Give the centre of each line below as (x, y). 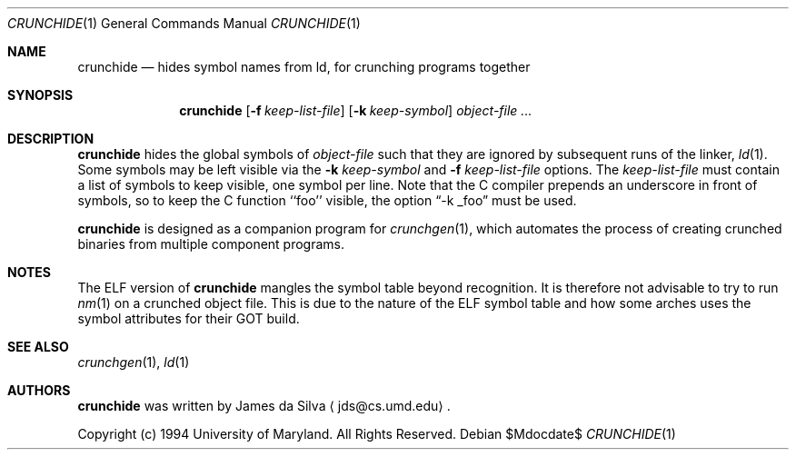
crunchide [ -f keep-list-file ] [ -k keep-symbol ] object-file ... (356, 110)
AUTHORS (39, 390)
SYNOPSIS (40, 95)
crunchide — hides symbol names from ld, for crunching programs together (304, 67)
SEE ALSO (38, 347)
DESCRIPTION (51, 139)
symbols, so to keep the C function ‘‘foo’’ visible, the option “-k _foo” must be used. (327, 200)
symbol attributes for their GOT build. (189, 318)
